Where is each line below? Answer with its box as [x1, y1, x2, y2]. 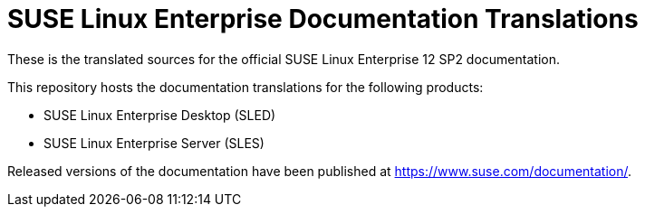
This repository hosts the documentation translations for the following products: [7, 79, 484, 95]
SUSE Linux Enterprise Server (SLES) [43, 135, 265, 151]
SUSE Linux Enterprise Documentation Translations [7, 4, 639, 34]
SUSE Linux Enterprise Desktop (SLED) [43, 107, 276, 123]
